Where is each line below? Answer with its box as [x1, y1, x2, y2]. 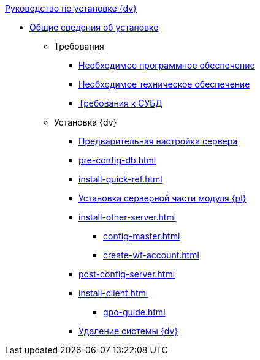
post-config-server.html [78, 269, 175, 279]
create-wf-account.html [103, 250, 199, 260]
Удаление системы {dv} [78, 326, 178, 336]
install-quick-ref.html [78, 174, 162, 184]
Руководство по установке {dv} [5, 3, 137, 13]
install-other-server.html [78, 212, 177, 222]
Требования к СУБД [78, 98, 162, 108]
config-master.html [103, 231, 180, 241]
